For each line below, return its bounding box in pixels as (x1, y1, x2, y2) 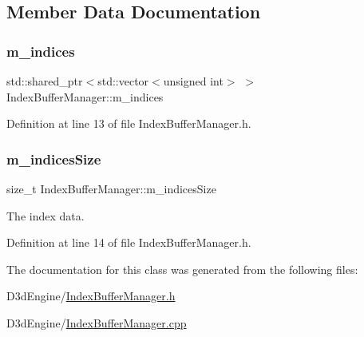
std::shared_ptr (6, 73, 83, 89)
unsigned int (163, 73, 224, 89)
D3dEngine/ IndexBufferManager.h (6, 287, 176, 304)
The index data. (6, 207, 85, 224)
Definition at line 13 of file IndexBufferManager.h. (6, 115, 251, 132)
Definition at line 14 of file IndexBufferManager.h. (6, 234, 251, 251)
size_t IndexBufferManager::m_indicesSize (6, 180, 216, 196)
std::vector (97, 73, 149, 89)
